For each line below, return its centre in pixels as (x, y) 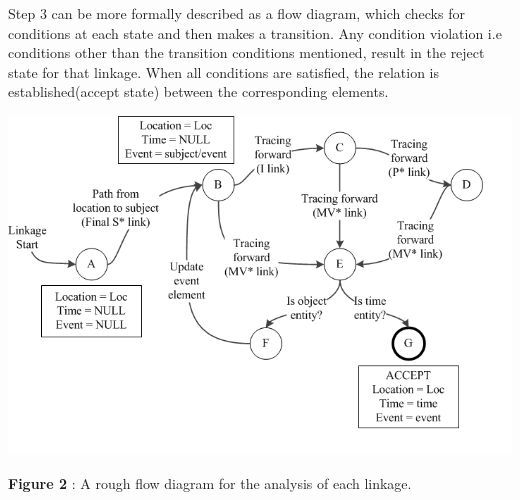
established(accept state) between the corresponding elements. (198, 91)
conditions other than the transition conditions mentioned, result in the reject (246, 52)
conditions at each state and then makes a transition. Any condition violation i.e (255, 32)
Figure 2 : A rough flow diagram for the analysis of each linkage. (210, 482)
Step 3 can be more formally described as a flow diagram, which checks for (236, 13)
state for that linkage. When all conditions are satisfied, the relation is (224, 71)
